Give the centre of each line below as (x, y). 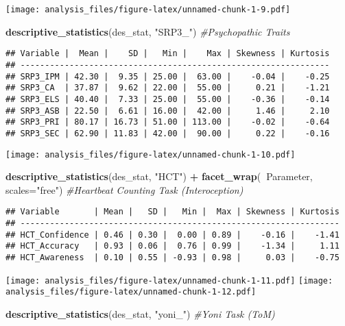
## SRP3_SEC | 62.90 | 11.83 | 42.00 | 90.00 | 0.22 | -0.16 (168, 133)
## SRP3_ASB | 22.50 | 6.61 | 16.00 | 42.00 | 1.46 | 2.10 (168, 111)
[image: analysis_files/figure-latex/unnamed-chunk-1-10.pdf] (151, 154)
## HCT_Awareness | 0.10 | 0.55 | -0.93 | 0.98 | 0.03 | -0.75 (172, 257)
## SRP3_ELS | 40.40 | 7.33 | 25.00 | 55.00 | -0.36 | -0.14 (168, 99)
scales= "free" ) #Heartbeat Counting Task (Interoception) (124, 189)
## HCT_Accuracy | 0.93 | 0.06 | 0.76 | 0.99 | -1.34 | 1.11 (172, 246)
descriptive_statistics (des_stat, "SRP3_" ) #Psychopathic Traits (148, 31)
